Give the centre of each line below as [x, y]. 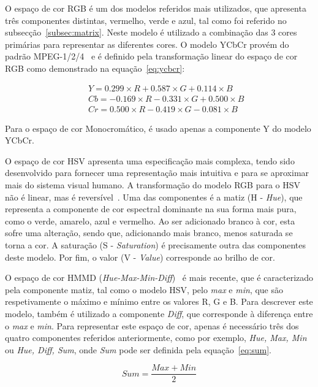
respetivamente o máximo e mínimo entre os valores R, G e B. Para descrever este [159, 301]
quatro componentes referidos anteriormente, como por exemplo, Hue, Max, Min [156, 338]
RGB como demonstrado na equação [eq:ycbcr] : [95, 68]
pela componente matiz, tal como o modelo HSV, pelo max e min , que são [144, 289]
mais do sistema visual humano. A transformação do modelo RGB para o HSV [153, 185]
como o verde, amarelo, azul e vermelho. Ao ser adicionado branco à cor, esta [150, 220]
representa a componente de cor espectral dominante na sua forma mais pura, [151, 209]
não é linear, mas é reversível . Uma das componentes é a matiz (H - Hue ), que [154, 197]
